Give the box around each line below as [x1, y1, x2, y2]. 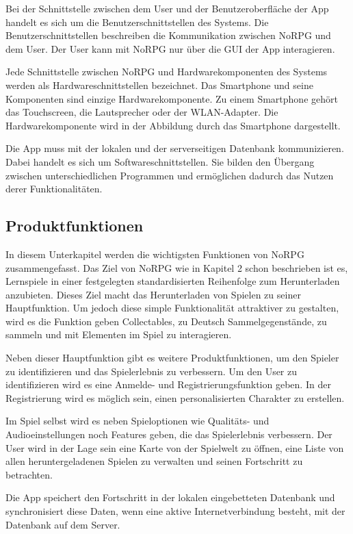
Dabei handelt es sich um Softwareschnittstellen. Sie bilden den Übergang [5, 154, 315, 168]
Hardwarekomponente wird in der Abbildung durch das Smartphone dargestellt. [5, 118, 341, 132]
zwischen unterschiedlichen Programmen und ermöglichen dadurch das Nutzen [5, 168, 334, 182]
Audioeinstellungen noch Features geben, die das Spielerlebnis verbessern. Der [5, 427, 332, 442]
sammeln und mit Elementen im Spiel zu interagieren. [5, 327, 232, 342]
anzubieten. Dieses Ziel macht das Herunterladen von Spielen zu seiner [5, 287, 301, 301]
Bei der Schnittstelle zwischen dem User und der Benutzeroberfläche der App [5, 1, 329, 15]
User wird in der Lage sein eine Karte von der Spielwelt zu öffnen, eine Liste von [5, 440, 344, 455]
